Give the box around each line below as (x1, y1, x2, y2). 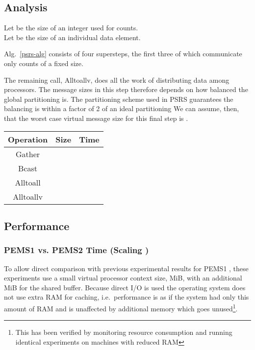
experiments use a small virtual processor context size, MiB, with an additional (4, 273, 242, 283)
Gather (16, 148, 40, 160)
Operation (8, 133, 48, 145)
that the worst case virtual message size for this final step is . (4, 113, 188, 123)
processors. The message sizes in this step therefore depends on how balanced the (4, 84, 248, 94)
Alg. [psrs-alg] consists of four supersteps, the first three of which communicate (4, 48, 242, 59)
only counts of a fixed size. (4, 58, 83, 68)
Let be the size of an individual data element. (4, 32, 141, 42)
